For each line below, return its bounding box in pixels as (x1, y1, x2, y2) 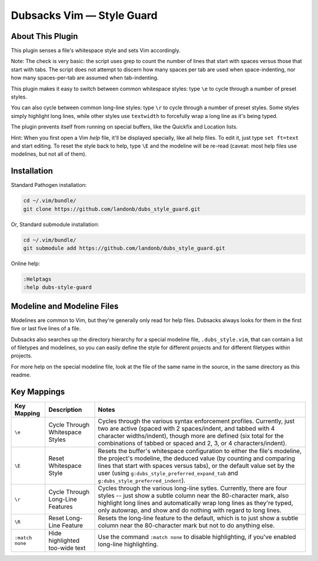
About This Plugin (11, 31, 78, 41)
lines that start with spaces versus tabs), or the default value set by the (98, 462, 295, 470)
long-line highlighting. (98, 540, 159, 549)
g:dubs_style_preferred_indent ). (98, 477, 185, 485)
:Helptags (23, 275, 52, 283)
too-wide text (48, 544, 86, 552)
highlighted (48, 537, 79, 545)
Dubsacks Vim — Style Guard (11, 9, 158, 22)
